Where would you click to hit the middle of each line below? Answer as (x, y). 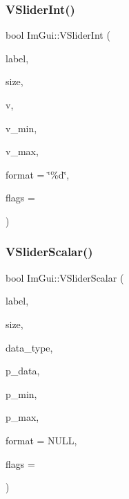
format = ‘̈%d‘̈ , (38, 174)
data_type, (29, 347)
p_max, (22, 417)
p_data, (23, 371)
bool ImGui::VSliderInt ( (58, 35)
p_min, (21, 393)
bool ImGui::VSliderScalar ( (65, 277)
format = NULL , (41, 440)
